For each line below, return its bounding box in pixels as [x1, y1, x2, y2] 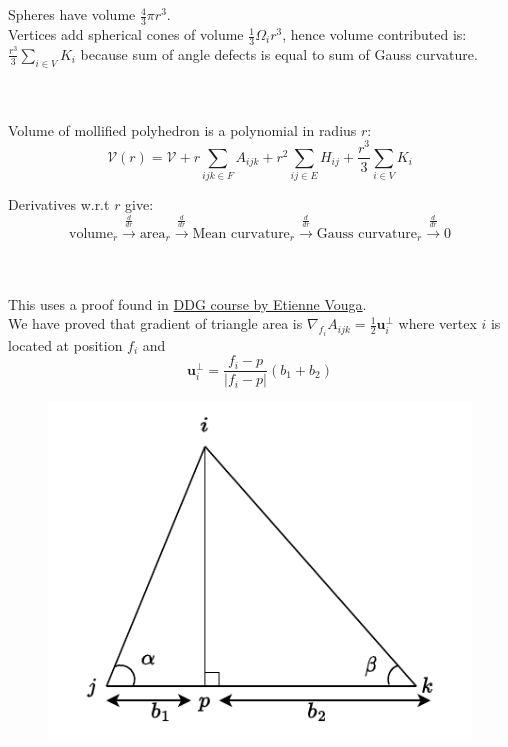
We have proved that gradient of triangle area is [8, 313, 303, 334]
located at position [8, 334, 123, 355]
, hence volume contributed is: [282, 24, 467, 45]
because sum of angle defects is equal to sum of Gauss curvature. [80, 43, 478, 64]
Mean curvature [192, 226, 290, 241]
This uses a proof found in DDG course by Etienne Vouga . [8, 293, 367, 314]
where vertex [398, 313, 477, 334]
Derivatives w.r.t [8, 194, 110, 215]
